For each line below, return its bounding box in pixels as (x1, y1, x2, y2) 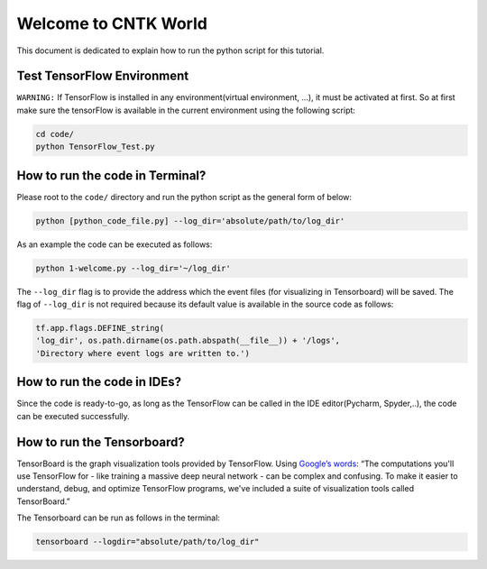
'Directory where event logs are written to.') (35, 348, 250, 358)
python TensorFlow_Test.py (35, 142, 155, 152)
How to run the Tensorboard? (16, 434, 185, 450)
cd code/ (35, 129, 75, 139)
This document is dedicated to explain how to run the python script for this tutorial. (16, 45, 325, 56)
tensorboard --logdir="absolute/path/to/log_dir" (35, 537, 260, 547)
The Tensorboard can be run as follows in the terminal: (16, 512, 221, 523)
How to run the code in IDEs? (16, 374, 182, 390)
